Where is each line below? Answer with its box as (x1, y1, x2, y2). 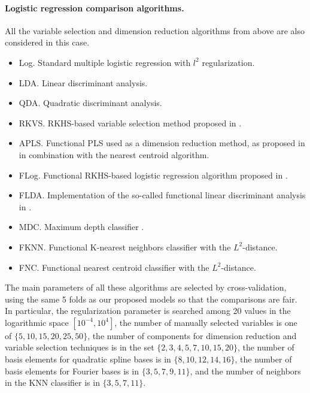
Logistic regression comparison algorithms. (5, 1, 184, 14)
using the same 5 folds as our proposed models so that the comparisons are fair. (5, 292, 297, 305)
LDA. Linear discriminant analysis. (19, 76, 148, 89)
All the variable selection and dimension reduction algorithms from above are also (5, 24, 305, 37)
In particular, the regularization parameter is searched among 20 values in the (5, 304, 291, 317)
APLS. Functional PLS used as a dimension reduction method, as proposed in (19, 137, 305, 149)
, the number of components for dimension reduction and (87, 329, 297, 341)
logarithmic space (5, 316, 69, 328)
